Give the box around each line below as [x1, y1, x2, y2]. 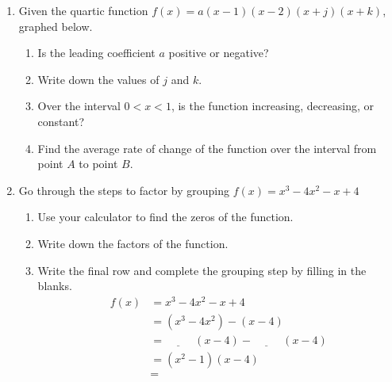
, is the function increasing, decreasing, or [171, 97, 374, 114]
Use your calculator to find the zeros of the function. [37, 208, 294, 225]
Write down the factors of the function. [37, 235, 229, 251]
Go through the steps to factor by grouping [18, 181, 230, 198]
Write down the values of [37, 71, 159, 87]
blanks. [37, 277, 72, 294]
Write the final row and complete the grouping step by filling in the [37, 262, 367, 278]
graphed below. [18, 17, 93, 34]
